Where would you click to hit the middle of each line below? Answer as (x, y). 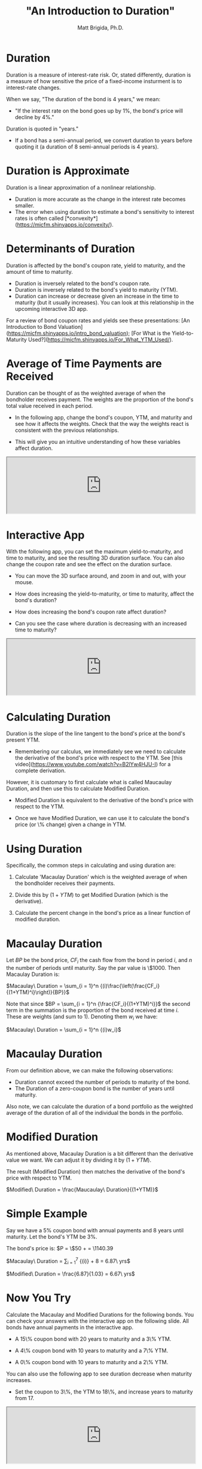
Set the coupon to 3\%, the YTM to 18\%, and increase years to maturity (104, 1392)
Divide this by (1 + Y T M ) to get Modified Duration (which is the (91, 895)
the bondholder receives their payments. (65, 883)
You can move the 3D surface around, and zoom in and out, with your (100, 576)
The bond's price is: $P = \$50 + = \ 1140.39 (60, 1248)
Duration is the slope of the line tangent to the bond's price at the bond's (96, 734)
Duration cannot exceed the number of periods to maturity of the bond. (102, 1082)
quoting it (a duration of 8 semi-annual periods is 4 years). (87, 146)
